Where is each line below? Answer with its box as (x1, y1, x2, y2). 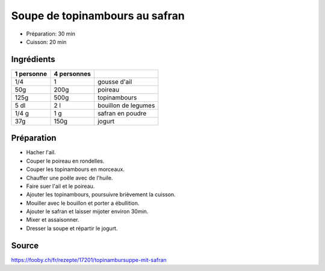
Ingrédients (11, 54, 55, 64)
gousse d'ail (97, 77, 132, 86)
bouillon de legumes (97, 101, 155, 110)
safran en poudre (97, 109, 147, 117)
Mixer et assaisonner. (26, 216, 79, 223)
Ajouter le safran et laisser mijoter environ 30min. (26, 208, 149, 215)
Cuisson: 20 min (26, 38, 67, 45)
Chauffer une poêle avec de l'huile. (26, 174, 113, 181)
